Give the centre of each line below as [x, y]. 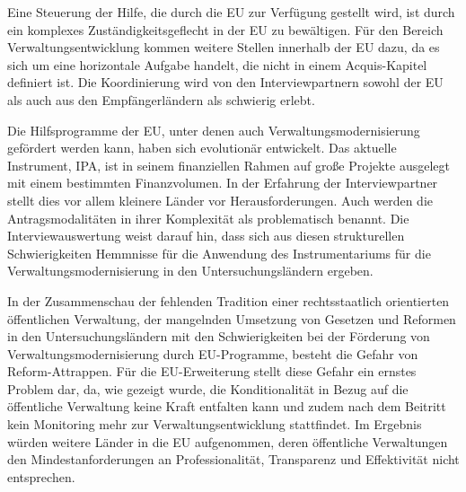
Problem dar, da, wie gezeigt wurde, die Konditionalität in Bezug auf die [208, 388]
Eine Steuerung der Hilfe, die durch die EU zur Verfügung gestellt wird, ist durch [231, 12]
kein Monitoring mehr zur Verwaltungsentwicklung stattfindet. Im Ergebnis [215, 424]
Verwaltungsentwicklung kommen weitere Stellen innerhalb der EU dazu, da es [224, 47]
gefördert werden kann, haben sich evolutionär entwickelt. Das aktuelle [202, 148]
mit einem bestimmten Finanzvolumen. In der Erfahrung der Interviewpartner [223, 183]
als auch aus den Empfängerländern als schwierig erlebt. [161, 99]
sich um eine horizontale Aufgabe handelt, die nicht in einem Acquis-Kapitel [217, 64]
